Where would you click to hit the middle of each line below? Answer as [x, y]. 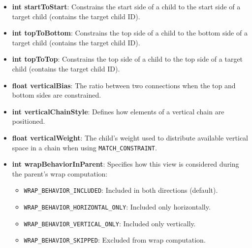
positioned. [29, 121]
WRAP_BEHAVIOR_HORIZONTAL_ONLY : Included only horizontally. [117, 207]
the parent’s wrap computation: [60, 173]
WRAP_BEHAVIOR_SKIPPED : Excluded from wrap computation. [115, 240]
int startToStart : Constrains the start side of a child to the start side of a [126, 6]
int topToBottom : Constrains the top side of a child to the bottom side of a [130, 33]
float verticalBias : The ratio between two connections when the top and [124, 85]
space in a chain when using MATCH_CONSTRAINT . [84, 147]
